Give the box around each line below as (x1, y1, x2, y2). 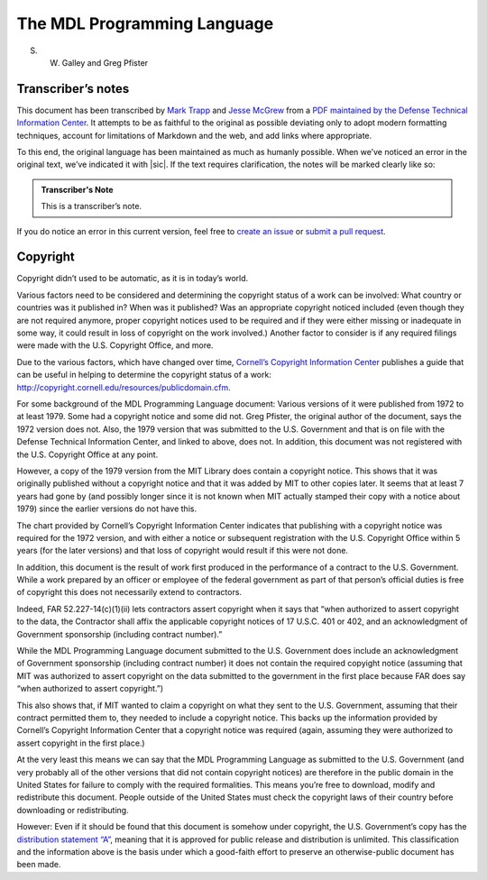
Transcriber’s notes (16, 81, 130, 96)
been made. (16, 859, 61, 870)
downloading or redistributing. (16, 804, 130, 815)
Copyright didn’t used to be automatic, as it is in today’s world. (16, 273, 249, 284)
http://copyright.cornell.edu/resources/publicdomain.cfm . (16, 381, 232, 392)
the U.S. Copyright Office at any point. (16, 449, 159, 460)
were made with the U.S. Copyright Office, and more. (16, 340, 214, 351)
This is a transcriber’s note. (41, 201, 142, 212)
